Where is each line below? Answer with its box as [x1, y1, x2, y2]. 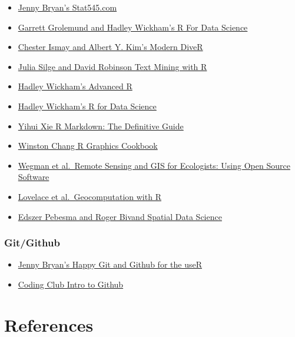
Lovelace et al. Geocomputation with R [18, 190, 161, 202]
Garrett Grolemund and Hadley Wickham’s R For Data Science [18, 21, 248, 33]
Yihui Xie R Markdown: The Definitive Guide [18, 119, 184, 132]
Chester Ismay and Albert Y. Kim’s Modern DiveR [18, 41, 203, 53]
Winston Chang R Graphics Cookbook [18, 139, 158, 152]
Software [18, 171, 49, 183]
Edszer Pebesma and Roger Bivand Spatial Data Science [18, 210, 222, 222]
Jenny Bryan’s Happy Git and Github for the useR [18, 258, 202, 271]
